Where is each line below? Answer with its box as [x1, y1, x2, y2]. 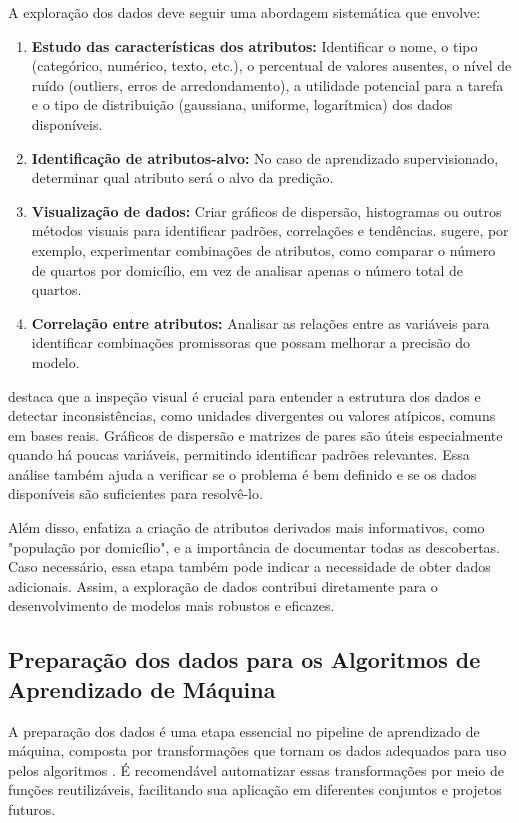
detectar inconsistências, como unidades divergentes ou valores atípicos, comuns [8, 405, 496, 426]
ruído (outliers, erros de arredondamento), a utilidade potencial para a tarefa [31, 74, 504, 95]
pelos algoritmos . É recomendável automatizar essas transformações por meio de [8, 759, 504, 780]
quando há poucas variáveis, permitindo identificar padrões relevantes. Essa [8, 444, 470, 465]
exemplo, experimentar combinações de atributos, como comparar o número [31, 239, 496, 260]
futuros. [8, 799, 56, 819]
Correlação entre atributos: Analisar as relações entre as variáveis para [31, 312, 490, 333]
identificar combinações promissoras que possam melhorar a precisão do [31, 332, 471, 353]
